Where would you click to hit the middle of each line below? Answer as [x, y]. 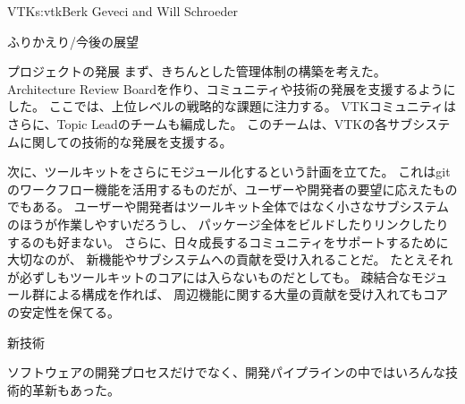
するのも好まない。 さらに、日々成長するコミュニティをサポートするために [228, 241]
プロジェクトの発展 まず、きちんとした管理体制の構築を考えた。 [197, 71]
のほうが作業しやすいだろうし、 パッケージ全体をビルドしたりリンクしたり [228, 223]
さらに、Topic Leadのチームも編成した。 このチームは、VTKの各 [198, 123]
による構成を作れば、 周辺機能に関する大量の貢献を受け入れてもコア [246, 294]
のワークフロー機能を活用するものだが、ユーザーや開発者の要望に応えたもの [232, 189]
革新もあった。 [76, 389]
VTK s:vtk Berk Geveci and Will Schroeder [123, 11]
